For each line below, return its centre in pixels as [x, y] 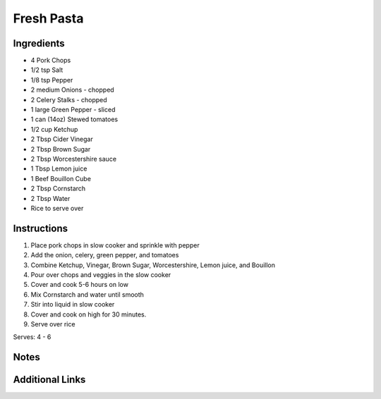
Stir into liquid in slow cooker [73, 305]
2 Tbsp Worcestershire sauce [73, 159]
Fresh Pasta [48, 18]
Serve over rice [53, 324]
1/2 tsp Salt [47, 70]
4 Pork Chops [51, 61]
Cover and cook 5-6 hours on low [79, 285]
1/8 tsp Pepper [52, 80]
